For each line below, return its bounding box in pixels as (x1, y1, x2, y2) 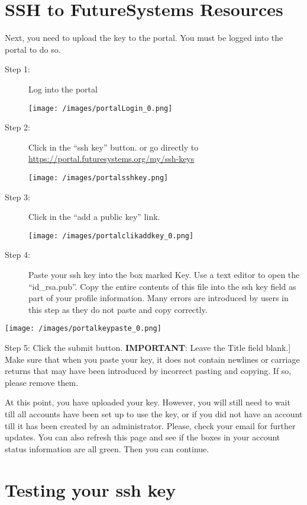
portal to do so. (5, 43, 61, 55)
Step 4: (5, 248, 30, 261)
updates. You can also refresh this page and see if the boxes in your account (5, 431, 280, 443)
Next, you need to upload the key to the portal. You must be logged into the (5, 31, 283, 44)
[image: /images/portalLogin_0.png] (28, 104, 173, 113)
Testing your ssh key (5, 477, 176, 501)
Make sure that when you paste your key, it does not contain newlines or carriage (5, 353, 300, 365)
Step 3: (5, 190, 30, 203)
